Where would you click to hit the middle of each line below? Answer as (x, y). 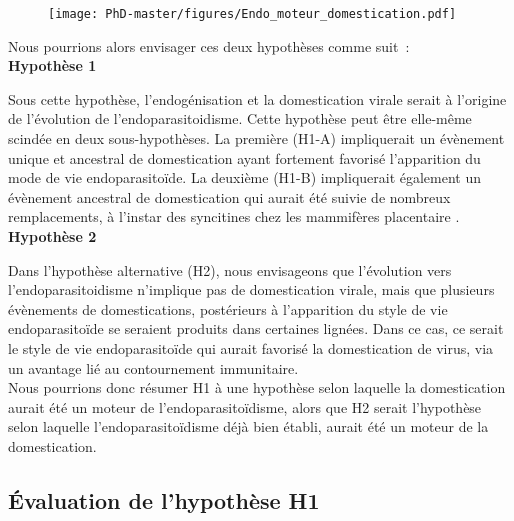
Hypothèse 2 (52, 236)
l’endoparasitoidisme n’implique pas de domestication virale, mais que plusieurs (251, 289)
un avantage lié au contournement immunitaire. (153, 367)
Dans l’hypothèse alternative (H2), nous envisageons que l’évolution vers (230, 269)
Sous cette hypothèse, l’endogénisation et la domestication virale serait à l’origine (257, 98)
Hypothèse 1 (52, 65)
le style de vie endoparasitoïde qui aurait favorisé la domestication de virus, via (251, 347)
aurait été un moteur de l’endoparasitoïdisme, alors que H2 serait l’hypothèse (245, 406)
